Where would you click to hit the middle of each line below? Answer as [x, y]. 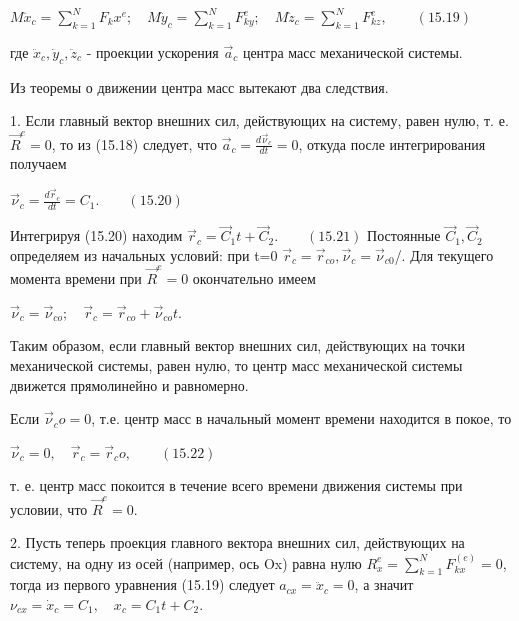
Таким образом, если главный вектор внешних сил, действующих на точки [237, 345]
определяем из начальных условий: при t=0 [144, 254]
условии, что [49, 508]
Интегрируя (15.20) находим [96, 235]
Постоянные [404, 235]
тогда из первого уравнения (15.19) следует [142, 584]
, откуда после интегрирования [392, 143]
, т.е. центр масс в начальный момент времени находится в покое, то [301, 418]
